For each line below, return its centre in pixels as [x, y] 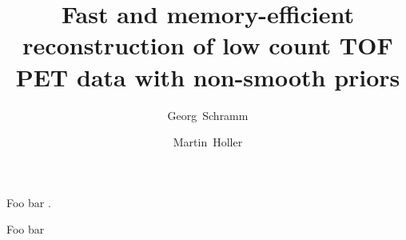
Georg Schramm [208, 115]
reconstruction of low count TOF [208, 45]
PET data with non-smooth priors [208, 76]
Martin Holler [208, 142]
